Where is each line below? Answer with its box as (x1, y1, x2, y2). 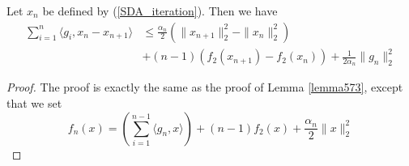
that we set (6, 94, 62, 111)
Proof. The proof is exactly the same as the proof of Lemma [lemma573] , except (6, 79, 403, 96)
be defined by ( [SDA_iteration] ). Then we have (42, 2, 278, 19)
